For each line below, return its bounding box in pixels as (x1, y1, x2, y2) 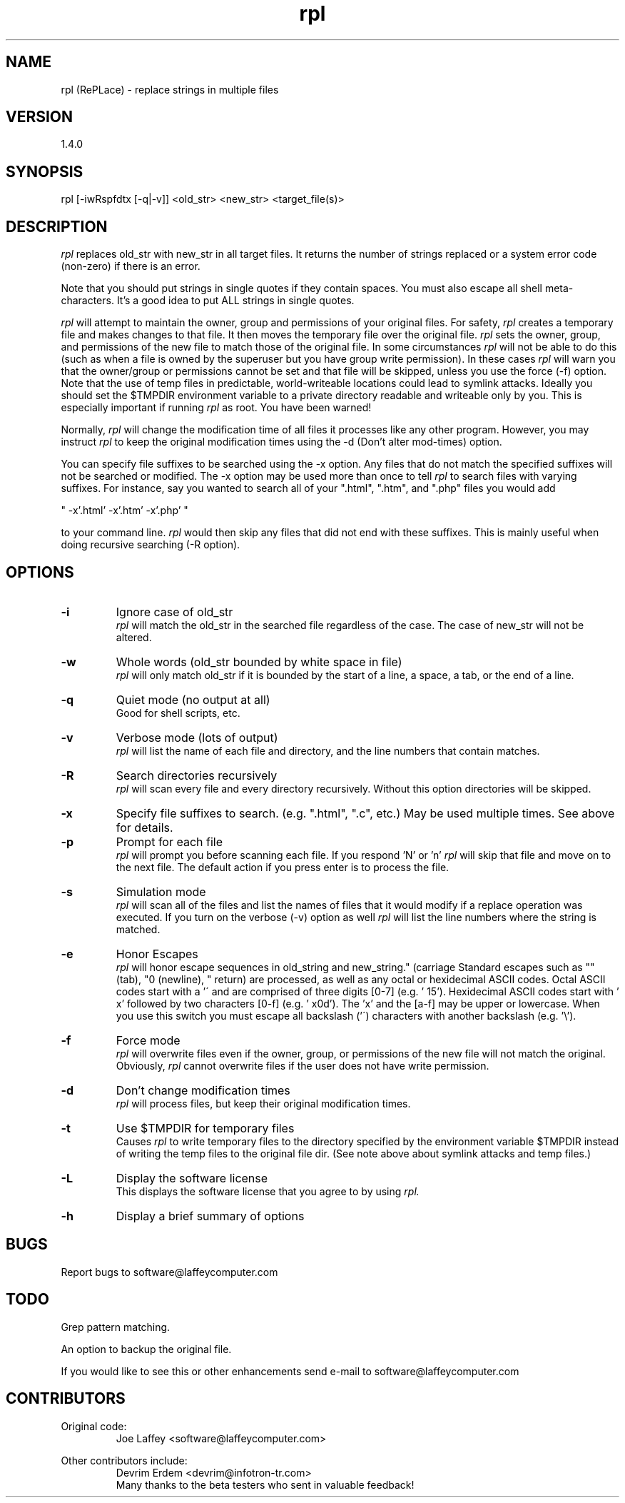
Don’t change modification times (116, 1082, 290, 1097)
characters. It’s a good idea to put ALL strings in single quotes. (61, 294, 355, 307)
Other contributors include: (61, 1454, 188, 1467)
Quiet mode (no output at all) (116, 692, 270, 707)
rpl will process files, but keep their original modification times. (116, 1097, 411, 1110)
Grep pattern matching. (61, 1320, 171, 1333)
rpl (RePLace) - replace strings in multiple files (61, 83, 279, 96)
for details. (116, 820, 173, 835)
